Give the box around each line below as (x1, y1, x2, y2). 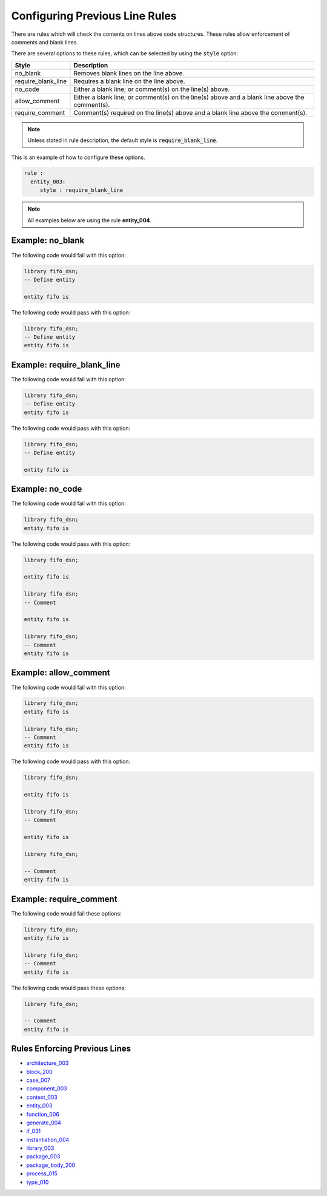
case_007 (26, 1076, 51, 1084)
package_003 (26, 1153, 61, 1160)
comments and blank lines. (11, 38, 79, 46)
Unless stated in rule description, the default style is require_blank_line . (27, 137, 218, 144)
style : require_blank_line (39, 187, 124, 194)
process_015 (26, 1170, 58, 1177)
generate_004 (26, 1119, 62, 1126)
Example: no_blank (11, 236, 85, 246)
